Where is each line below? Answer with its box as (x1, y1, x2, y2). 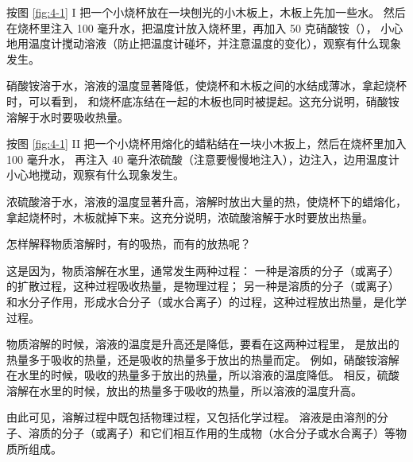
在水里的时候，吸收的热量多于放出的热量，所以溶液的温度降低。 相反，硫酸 (6, 367, 399, 383)
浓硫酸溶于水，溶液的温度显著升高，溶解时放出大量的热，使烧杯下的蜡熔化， (6, 192, 407, 209)
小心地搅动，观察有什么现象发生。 (6, 166, 184, 183)
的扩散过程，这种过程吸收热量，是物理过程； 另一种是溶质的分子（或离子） (6, 278, 399, 294)
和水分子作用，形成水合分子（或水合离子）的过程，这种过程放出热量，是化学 (6, 293, 407, 309)
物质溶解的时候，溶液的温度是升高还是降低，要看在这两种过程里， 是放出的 (6, 336, 399, 352)
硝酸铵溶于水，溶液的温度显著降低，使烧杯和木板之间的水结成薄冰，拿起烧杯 (6, 77, 407, 94)
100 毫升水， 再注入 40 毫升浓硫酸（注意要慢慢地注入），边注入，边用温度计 (6, 150, 399, 167)
